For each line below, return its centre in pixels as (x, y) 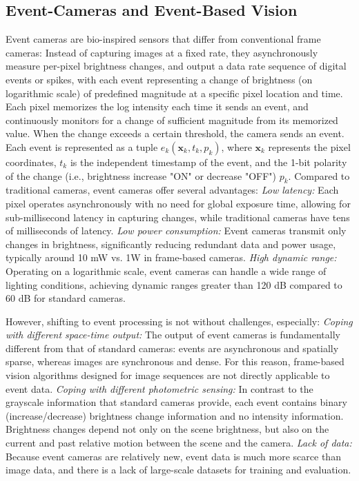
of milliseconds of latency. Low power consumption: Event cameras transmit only (176, 231)
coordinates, (31, 162)
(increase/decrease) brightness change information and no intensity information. (175, 415)
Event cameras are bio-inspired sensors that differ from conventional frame (163, 39)
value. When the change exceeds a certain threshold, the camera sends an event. (175, 133)
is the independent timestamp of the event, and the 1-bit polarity (208, 162)
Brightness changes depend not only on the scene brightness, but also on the (167, 429)
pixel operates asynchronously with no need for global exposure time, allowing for (178, 203)
